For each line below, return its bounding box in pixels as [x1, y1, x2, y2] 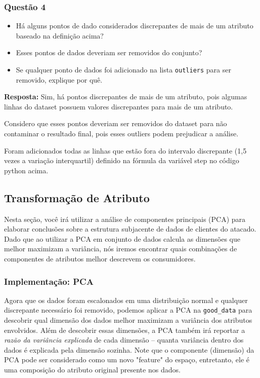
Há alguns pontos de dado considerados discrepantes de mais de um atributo [16, 20, 253, 31]
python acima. [4, 165, 49, 175]
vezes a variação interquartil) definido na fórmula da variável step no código [4, 155, 239, 166]
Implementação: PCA [4, 275, 94, 287]
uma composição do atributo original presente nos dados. [4, 364, 181, 375]
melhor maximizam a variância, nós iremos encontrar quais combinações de [4, 243, 237, 254]
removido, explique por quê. [16, 74, 103, 85]
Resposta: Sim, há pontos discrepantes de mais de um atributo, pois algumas [4, 91, 247, 102]
